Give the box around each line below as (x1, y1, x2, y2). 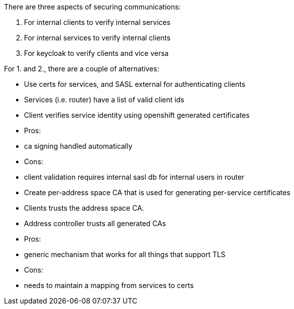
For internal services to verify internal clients (24, 33, 170, 42)
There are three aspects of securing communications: (4, 2, 181, 11)
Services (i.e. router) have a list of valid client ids (24, 95, 184, 104)
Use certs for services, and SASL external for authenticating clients (24, 80, 245, 88)
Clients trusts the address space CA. (24, 204, 144, 212)
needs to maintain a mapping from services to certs (24, 281, 194, 290)
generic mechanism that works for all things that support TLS (24, 250, 225, 259)
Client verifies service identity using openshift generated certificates (24, 111, 250, 119)
